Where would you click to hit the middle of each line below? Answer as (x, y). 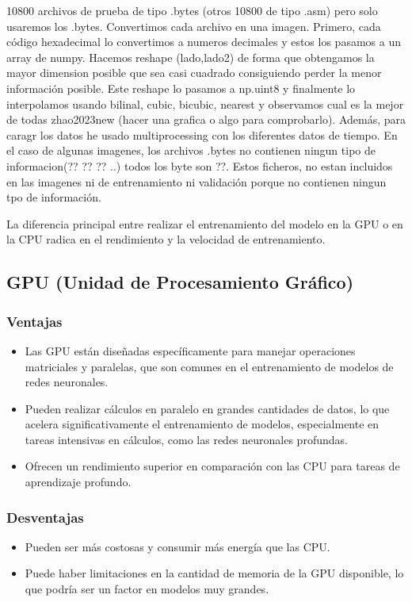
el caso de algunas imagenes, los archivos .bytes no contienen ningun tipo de (191, 150)
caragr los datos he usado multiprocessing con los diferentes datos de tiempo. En (202, 134)
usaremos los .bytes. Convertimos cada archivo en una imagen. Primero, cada (194, 26)
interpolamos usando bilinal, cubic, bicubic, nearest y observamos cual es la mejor (205, 104)
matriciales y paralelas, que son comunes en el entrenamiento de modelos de (209, 366)
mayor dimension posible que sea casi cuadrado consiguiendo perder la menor (194, 73)
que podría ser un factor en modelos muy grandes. (147, 589)
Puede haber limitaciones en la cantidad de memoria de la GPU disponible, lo (214, 573)
